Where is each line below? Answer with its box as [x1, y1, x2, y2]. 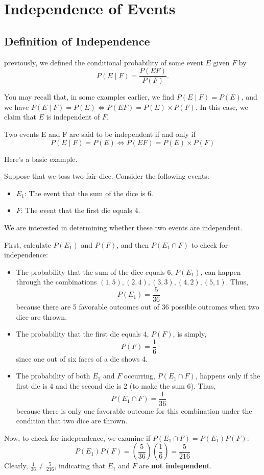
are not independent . [139, 460, 212, 471]
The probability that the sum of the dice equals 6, [16, 266, 173, 277]
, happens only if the [195, 370, 260, 381]
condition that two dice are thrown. [16, 415, 128, 426]
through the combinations [16, 276, 97, 287]
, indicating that [54, 460, 106, 471]
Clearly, [4, 460, 28, 471]
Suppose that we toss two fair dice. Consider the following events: [4, 171, 209, 181]
